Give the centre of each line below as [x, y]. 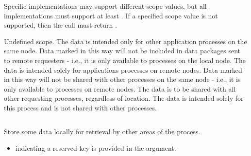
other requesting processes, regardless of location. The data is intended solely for [124, 98]
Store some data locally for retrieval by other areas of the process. [102, 131]
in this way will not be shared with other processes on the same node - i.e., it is [122, 79]
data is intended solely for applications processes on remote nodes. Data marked [123, 70]
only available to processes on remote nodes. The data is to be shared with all [120, 88]
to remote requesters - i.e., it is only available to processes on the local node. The [125, 60]
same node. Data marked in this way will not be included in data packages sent [122, 51]
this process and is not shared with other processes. [80, 107]
